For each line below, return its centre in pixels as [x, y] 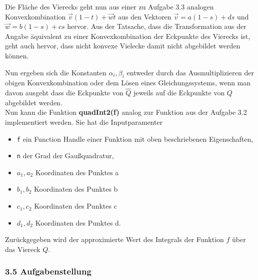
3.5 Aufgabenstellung [48, 271]
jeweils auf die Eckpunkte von [179, 93]
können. [17, 55]
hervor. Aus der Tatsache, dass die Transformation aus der [157, 26]
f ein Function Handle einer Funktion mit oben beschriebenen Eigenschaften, [135, 139]
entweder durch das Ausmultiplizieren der [190, 72]
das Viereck [23, 249]
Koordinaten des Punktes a [77, 172]
